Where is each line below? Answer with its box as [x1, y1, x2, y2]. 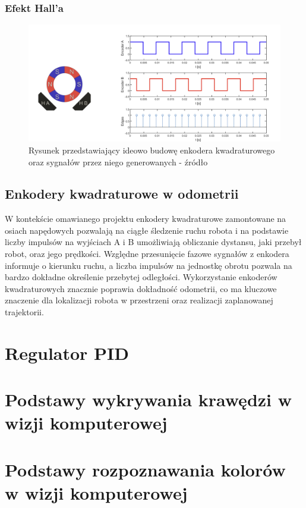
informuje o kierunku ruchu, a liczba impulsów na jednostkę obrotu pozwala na [5, 259, 292, 271]
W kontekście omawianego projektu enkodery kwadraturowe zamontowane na [5, 212, 286, 225]
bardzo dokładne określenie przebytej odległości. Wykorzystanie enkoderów [5, 271, 277, 283]
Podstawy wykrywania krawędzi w [5, 387, 292, 412]
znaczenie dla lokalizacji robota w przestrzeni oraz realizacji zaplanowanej [5, 294, 273, 306]
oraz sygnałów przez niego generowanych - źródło [29, 155, 208, 168]
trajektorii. [5, 306, 44, 318]
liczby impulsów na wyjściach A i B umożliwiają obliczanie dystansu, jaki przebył [5, 236, 302, 248]
